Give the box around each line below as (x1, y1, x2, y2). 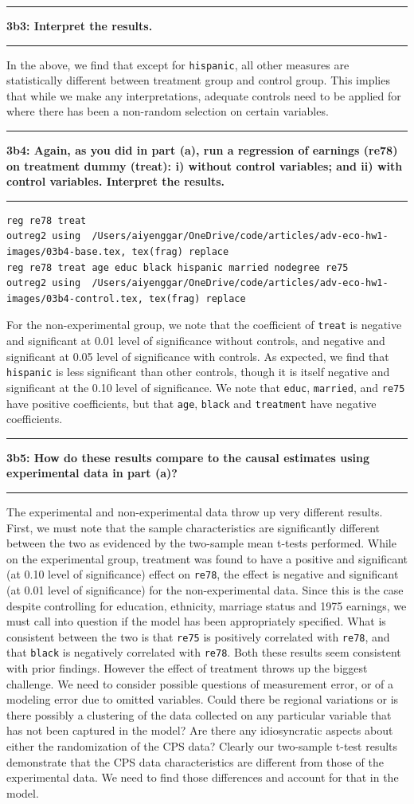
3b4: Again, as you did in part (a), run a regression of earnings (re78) (6, 142, 398, 159)
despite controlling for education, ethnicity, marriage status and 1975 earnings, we (6, 597, 407, 614)
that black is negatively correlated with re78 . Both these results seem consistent (6, 644, 401, 661)
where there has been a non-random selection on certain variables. (6, 103, 329, 120)
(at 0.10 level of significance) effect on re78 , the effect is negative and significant (6, 566, 399, 582)
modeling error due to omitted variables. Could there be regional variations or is (6, 691, 399, 708)
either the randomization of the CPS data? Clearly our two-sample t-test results (6, 738, 398, 755)
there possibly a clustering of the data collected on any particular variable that (6, 706, 392, 723)
